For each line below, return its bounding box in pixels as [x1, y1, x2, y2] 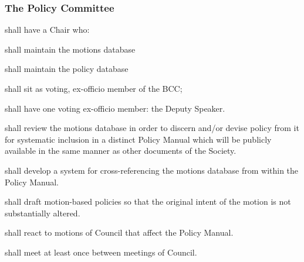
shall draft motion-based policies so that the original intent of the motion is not [5, 195, 291, 208]
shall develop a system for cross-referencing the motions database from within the [5, 164, 299, 176]
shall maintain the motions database [5, 43, 136, 55]
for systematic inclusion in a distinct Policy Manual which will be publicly [5, 133, 272, 145]
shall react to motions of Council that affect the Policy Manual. [5, 226, 234, 239]
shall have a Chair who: [5, 23, 90, 36]
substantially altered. [5, 206, 80, 219]
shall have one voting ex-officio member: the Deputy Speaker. [5, 102, 225, 114]
